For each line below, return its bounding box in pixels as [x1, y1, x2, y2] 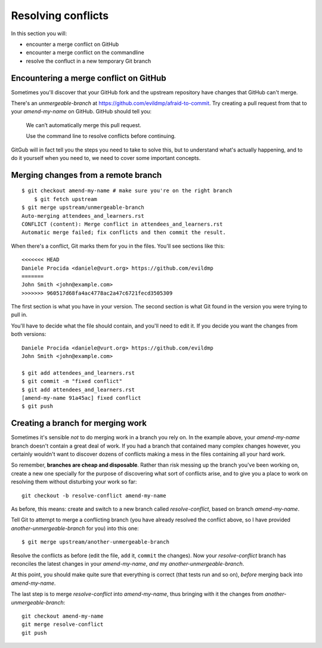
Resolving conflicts [11, 9, 109, 22]
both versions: [11, 331, 47, 338]
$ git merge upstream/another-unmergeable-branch [21, 539, 170, 545]
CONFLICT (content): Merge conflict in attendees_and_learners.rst [21, 221, 223, 227]
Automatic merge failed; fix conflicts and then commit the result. [21, 229, 226, 236]
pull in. [11, 311, 28, 319]
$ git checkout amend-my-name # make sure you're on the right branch [21, 187, 233, 194]
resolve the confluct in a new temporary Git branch [26, 57, 151, 64]
